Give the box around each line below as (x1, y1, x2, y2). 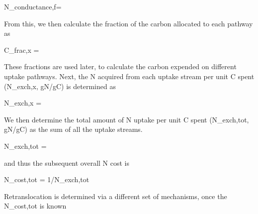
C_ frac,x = (4, 44, 39, 55)
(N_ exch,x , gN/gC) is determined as (4, 81, 116, 91)
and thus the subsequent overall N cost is (4, 157, 130, 168)
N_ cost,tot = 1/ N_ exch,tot (4, 174, 89, 185)
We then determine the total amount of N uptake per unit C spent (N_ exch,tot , (4, 114, 249, 124)
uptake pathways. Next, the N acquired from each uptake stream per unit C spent (4, 71, 255, 81)
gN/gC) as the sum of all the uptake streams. (4, 124, 143, 134)
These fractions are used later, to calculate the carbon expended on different (4, 61, 237, 72)
